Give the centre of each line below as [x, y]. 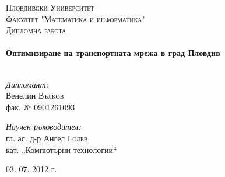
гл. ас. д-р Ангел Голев [47, 138]
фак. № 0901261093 [41, 107]
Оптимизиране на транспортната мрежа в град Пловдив [113, 53]
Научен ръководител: [43, 126]
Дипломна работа [36, 30]
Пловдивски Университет [50, 7]
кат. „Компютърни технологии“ [61, 149]
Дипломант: [27, 84]
